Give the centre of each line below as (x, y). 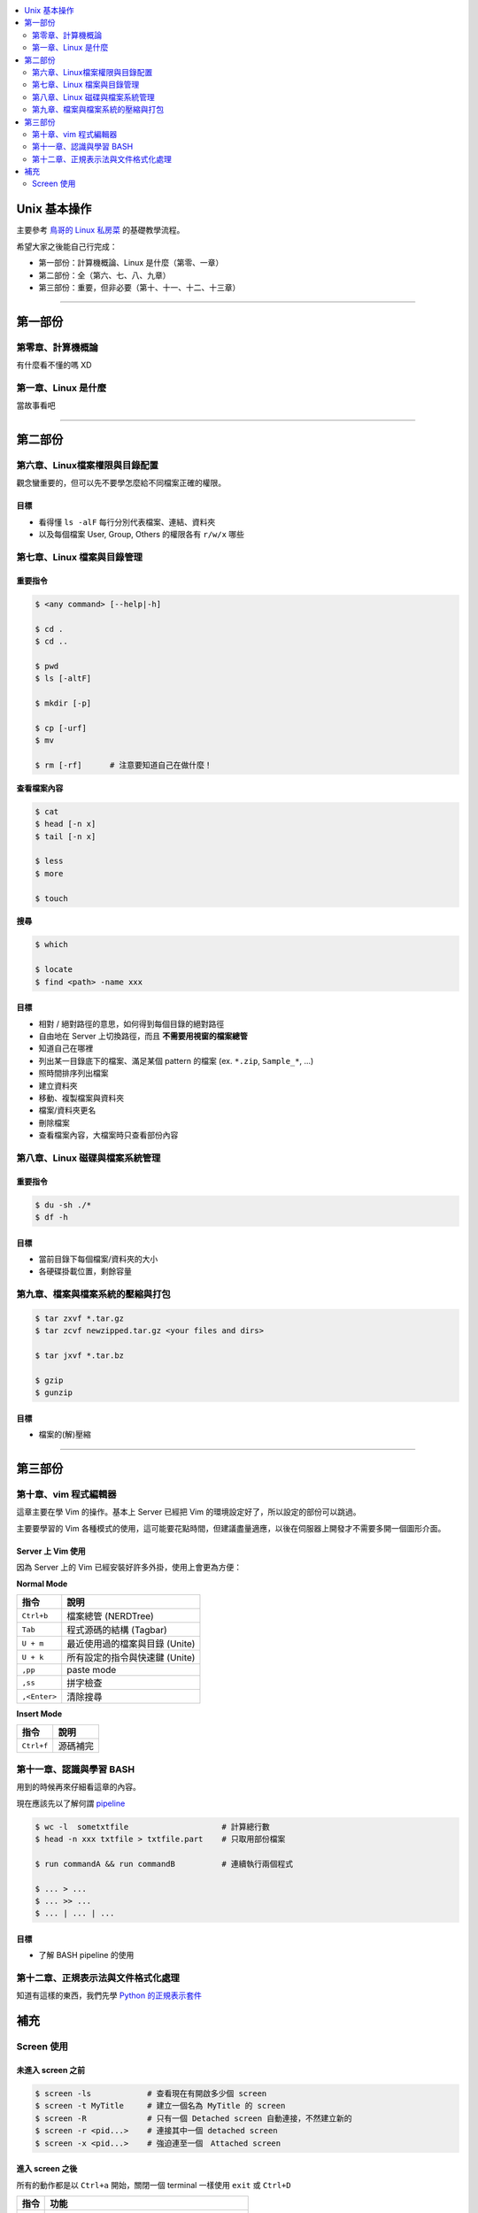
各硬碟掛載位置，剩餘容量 (85, 1271)
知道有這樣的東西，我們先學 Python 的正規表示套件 (109, 1995)
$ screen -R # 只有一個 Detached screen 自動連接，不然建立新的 (194, 2118)
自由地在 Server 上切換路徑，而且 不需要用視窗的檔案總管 (143, 1037)
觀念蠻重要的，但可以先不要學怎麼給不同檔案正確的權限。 (121, 483)
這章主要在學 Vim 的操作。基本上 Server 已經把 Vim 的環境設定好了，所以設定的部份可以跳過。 (189, 1512)
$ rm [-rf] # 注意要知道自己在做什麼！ (123, 765)
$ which (51, 945)
